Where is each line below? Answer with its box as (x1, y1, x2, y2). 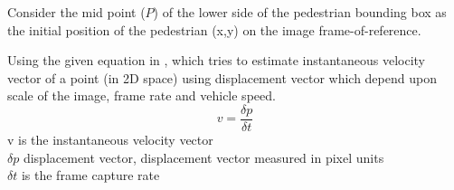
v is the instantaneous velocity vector (7, 130, 213, 149)
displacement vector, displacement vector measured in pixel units (23, 147, 384, 166)
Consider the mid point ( (7, 3, 146, 21)
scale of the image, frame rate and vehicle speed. (7, 86, 276, 105)
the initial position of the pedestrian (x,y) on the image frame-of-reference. (7, 20, 421, 39)
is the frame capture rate (21, 166, 160, 185)
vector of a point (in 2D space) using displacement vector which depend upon (7, 68, 437, 87)
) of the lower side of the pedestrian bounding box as (153, 3, 447, 21)
